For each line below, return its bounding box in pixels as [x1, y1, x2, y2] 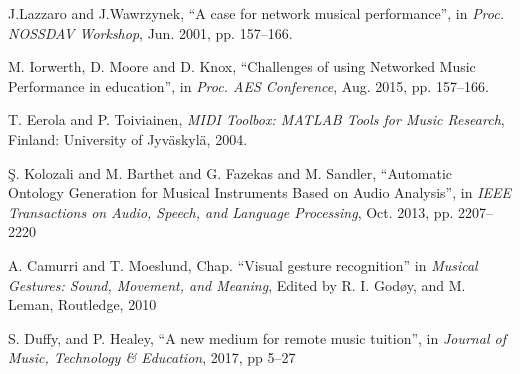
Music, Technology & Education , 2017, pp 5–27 [8, 347, 296, 368]
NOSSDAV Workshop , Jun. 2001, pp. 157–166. [8, 22, 293, 43]
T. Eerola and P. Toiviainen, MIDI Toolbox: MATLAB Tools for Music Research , [8, 109, 505, 130]
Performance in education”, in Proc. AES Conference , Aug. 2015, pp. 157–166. [8, 75, 489, 96]
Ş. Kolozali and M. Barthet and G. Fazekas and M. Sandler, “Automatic [8, 162, 453, 183]
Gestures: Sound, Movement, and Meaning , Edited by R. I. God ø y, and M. [8, 274, 466, 295]
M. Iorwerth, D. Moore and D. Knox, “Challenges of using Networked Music [8, 56, 476, 77]
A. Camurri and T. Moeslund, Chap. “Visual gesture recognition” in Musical [8, 254, 478, 275]
